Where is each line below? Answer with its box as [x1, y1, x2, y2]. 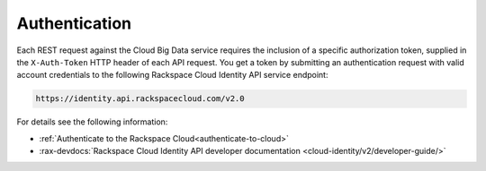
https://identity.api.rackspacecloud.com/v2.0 [35, 94, 245, 104]
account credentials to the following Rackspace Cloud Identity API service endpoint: [16, 70, 328, 81]
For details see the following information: [16, 116, 168, 127]
